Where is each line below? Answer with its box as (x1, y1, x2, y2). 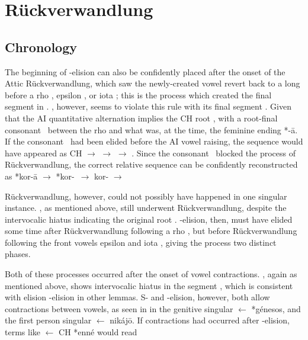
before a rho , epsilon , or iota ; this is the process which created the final (5, 88, 272, 101)
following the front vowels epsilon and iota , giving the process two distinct (5, 236, 277, 248)
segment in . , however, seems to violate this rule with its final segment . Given (5, 100, 291, 113)
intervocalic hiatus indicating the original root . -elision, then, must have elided (5, 213, 293, 225)
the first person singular (5, 314, 92, 326)
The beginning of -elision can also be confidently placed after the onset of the (5, 65, 285, 78)
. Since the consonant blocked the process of (131, 146, 296, 159)
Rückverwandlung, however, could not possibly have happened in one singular (5, 190, 287, 202)
